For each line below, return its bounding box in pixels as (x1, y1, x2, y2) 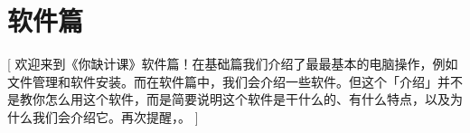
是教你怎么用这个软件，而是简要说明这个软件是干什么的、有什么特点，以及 (7, 90, 450, 109)
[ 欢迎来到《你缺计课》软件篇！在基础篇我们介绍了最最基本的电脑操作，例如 (7, 54, 458, 73)
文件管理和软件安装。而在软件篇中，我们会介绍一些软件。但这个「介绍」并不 (7, 71, 463, 90)
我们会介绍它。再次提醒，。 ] (32, 107, 199, 126)
